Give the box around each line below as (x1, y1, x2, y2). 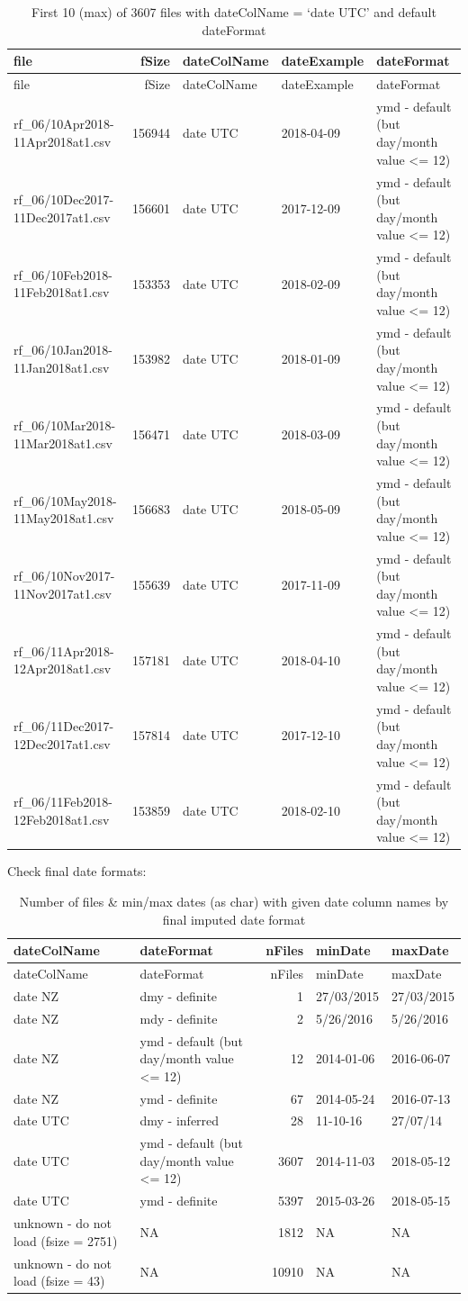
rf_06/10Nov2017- (13, 566, 115, 585)
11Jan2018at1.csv (13, 357, 110, 376)
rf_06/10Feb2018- (13, 265, 112, 284)
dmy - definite (139, 986, 218, 1005)
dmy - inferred (139, 1111, 220, 1130)
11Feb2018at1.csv (13, 283, 110, 302)
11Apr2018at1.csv (13, 132, 112, 151)
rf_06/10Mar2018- (13, 415, 116, 434)
